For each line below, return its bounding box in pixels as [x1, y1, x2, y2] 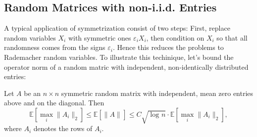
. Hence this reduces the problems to [112, 42, 224, 52]
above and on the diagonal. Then [4, 97, 104, 108]
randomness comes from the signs [4, 42, 105, 52]
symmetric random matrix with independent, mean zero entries [61, 88, 254, 98]
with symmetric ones [68, 32, 131, 43]
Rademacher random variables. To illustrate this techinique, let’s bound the [4, 51, 234, 62]
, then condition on [146, 32, 205, 43]
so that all [216, 32, 248, 43]
